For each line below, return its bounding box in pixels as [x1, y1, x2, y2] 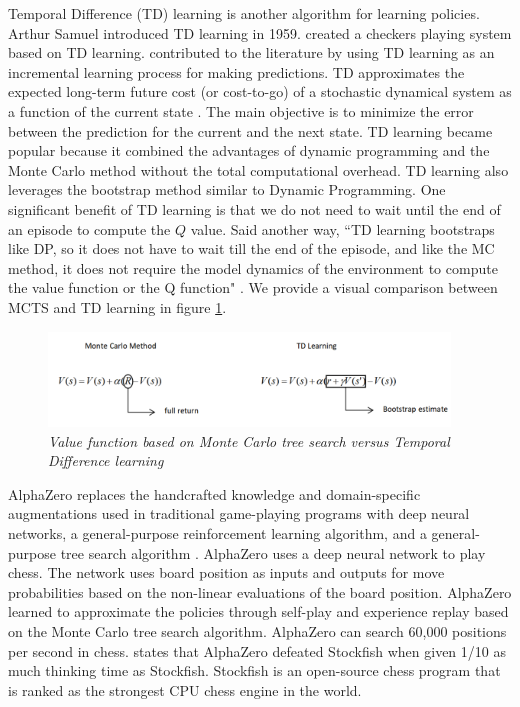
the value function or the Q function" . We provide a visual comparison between [8, 277, 498, 298]
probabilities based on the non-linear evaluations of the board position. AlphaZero [8, 581, 512, 602]
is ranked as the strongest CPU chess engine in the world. [8, 679, 362, 700]
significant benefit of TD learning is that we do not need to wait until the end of [8, 198, 501, 219]
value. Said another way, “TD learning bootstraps [190, 218, 495, 239]
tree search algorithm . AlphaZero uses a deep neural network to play [60, 542, 486, 563]
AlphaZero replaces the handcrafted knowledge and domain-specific [8, 483, 421, 504]
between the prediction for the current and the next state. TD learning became [8, 120, 493, 141]
